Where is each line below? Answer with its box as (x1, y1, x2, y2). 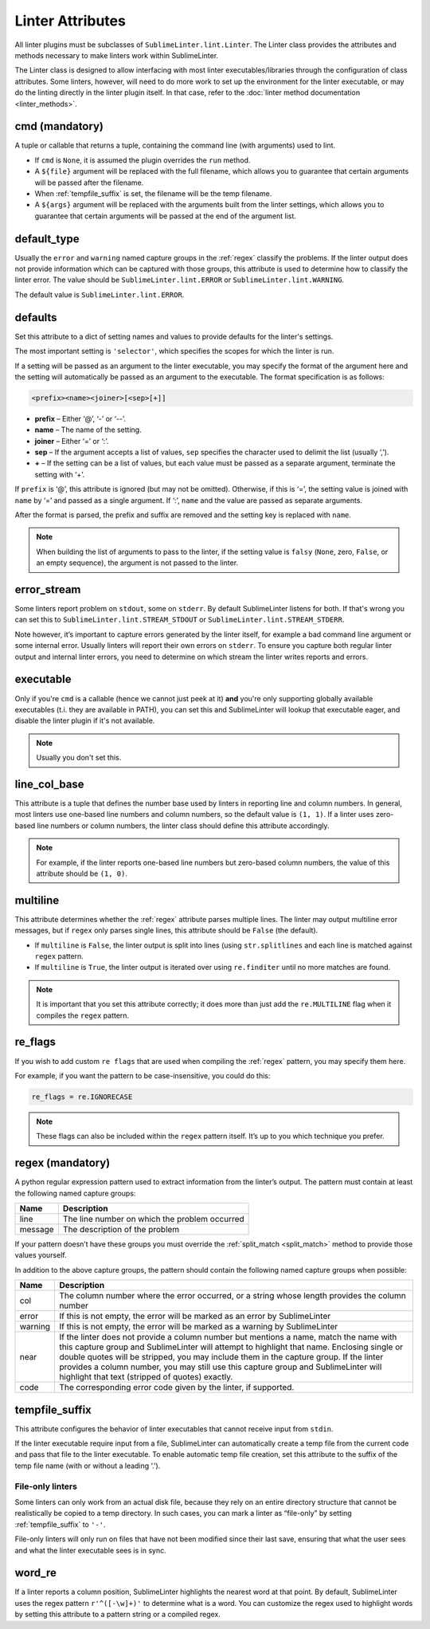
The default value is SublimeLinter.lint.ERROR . (14, 289, 185, 299)
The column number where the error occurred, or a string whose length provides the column (59, 1290, 406, 1301)
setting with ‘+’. (34, 469, 85, 479)
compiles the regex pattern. (36, 1011, 130, 1020)
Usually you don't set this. (36, 753, 122, 763)
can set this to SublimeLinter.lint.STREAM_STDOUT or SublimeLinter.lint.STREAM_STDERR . (14, 614, 345, 625)
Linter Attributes (14, 12, 127, 29)
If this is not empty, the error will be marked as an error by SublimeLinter (59, 1311, 330, 1322)
